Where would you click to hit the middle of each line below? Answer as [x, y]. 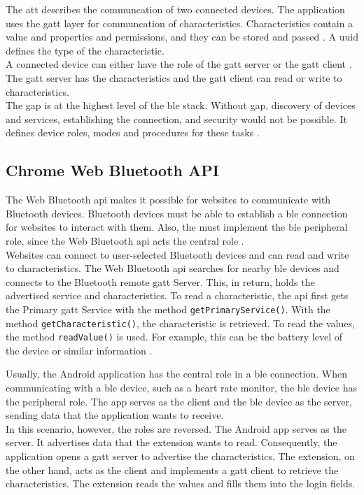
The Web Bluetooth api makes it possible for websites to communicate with [168, 200]
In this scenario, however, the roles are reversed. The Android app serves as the [176, 428]
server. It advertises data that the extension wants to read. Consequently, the [171, 442]
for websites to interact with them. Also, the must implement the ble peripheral [177, 227]
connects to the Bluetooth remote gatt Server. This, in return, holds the [160, 281]
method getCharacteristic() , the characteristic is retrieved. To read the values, [180, 323]
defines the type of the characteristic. [85, 50]
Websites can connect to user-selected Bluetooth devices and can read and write [177, 254]
